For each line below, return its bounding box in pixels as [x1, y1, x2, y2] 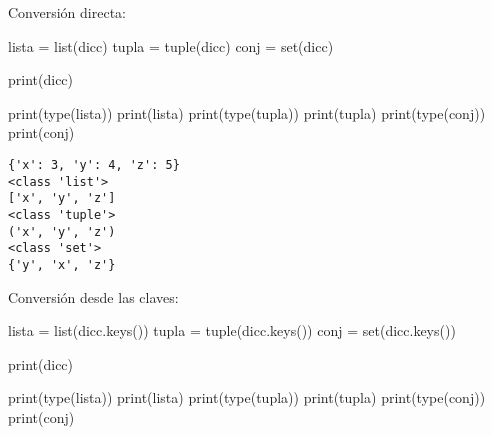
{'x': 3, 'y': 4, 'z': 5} [8, 157, 180, 172]
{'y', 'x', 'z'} [8, 257, 116, 272]
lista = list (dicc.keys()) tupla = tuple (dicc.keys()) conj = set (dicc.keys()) [8, 320, 456, 341]
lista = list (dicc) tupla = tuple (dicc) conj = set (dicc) [8, 35, 334, 56]
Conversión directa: [8, 2, 126, 22]
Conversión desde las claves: [8, 286, 179, 307]
